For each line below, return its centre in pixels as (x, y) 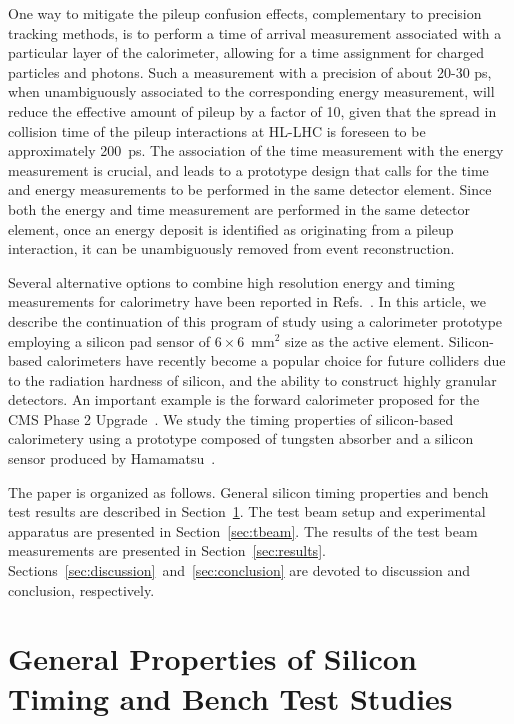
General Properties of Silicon (212, 658)
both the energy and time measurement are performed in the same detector (239, 208)
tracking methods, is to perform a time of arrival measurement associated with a (255, 32)
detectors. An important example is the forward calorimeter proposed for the (244, 399)
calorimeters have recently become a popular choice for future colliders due (276, 360)
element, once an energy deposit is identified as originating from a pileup (231, 228)
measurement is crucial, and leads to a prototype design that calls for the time (248, 169)
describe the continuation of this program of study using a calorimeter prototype (255, 320)
